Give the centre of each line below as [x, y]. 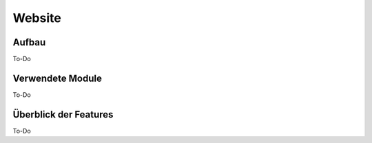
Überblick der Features [63, 114]
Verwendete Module [58, 78]
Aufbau [29, 42]
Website [37, 18]
